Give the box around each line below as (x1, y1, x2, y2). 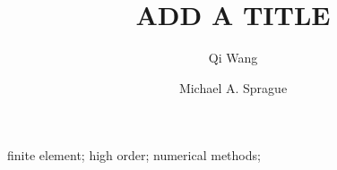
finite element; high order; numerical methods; (7, 146, 261, 165)
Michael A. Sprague (178, 78, 288, 97)
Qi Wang (208, 48, 258, 67)
